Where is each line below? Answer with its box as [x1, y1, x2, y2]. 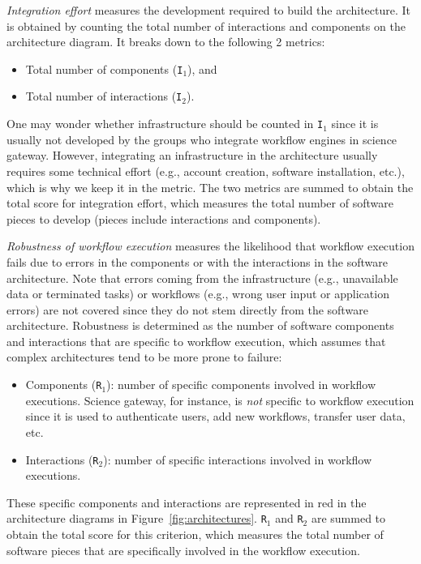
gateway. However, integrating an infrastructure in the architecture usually [6, 147, 378, 164]
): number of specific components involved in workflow [106, 376, 376, 393]
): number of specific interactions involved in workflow [103, 451, 372, 468]
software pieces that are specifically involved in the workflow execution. [6, 541, 360, 558]
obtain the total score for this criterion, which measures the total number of [6, 526, 384, 542]
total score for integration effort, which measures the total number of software [6, 194, 393, 211]
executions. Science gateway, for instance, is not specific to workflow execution [25, 391, 415, 408]
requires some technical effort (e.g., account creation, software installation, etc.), [6, 162, 405, 179]
